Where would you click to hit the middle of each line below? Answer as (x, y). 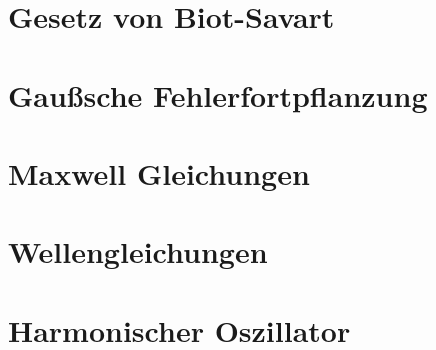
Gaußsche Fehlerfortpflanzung (218, 94)
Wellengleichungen (138, 251)
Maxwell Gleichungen (159, 172)
